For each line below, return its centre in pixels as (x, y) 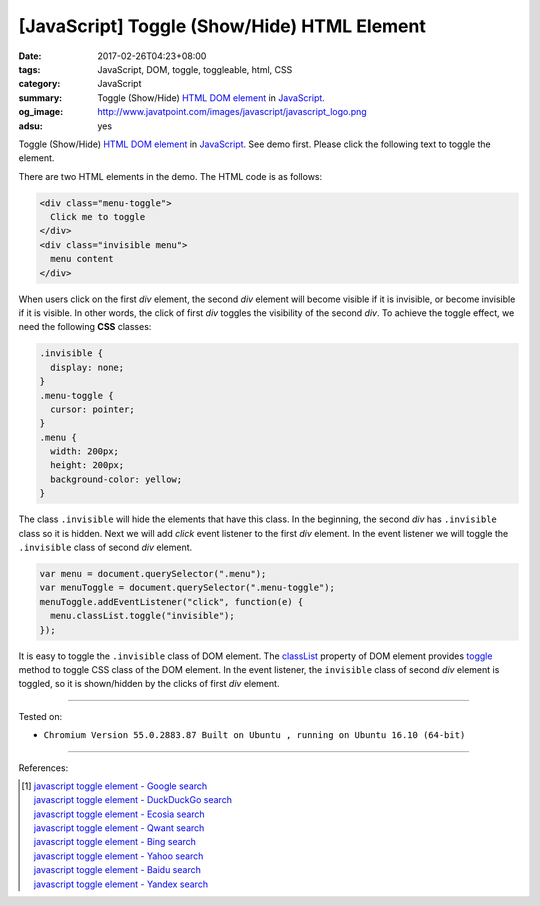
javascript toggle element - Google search (120, 786)
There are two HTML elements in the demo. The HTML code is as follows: (170, 176)
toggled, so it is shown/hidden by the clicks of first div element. (149, 684)
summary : (40, 97)
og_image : (41, 112)
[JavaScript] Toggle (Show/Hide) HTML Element (222, 26)
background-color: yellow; (116, 479)
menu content (82, 259)
